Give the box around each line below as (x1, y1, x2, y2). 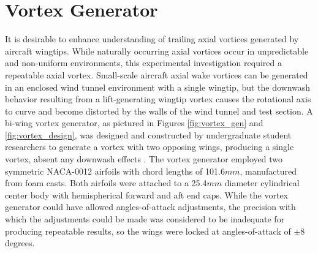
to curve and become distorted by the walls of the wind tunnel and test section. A (5, 104, 313, 117)
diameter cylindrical (224, 176, 300, 189)
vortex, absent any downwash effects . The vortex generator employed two (5, 153, 282, 165)
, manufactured (240, 164, 297, 177)
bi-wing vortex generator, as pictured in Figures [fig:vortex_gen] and (5, 116, 263, 129)
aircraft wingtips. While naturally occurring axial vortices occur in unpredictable (5, 44, 309, 57)
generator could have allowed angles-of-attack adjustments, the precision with (5, 200, 296, 213)
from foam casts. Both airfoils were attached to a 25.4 (5, 176, 207, 189)
